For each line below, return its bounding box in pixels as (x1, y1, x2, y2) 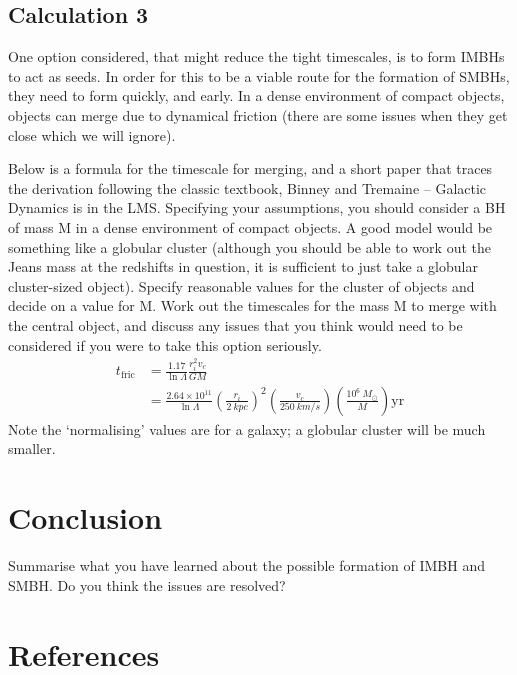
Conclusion (8, 497, 163, 538)
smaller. (8, 438, 56, 459)
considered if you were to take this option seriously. (8, 334, 322, 355)
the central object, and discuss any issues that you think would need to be (8, 314, 463, 335)
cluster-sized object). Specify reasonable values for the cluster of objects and (8, 275, 475, 296)
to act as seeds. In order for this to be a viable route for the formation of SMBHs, (8, 65, 510, 86)
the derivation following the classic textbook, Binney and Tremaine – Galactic (8, 177, 487, 198)
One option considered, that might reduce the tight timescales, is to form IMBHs (8, 46, 505, 67)
